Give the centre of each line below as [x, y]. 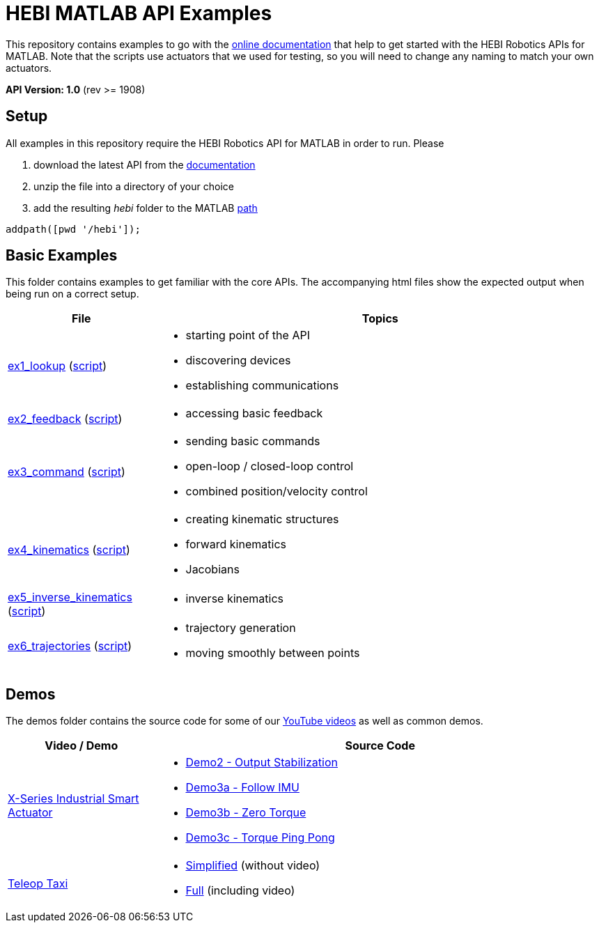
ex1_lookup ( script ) [57, 366]
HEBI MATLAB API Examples [139, 13]
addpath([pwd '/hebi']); [73, 229]
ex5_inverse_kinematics [70, 597]
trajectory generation [241, 628]
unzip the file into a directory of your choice [134, 186]
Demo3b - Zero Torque [246, 813]
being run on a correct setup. [72, 294]
